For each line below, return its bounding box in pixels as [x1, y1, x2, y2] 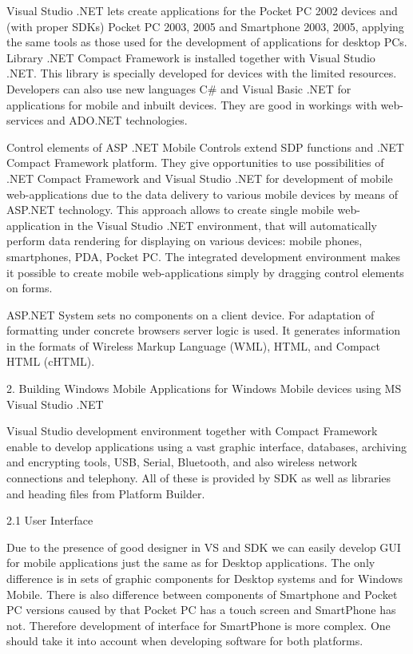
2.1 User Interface [6, 512, 93, 529]
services [6, 112, 44, 129]
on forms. [6, 279, 53, 296]
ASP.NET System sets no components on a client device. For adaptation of [6, 306, 375, 323]
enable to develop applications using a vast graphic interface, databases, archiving [6, 438, 407, 454]
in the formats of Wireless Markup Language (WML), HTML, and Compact [6, 337, 381, 354]
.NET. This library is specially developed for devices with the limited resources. [6, 65, 397, 81]
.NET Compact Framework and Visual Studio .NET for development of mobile [6, 169, 393, 186]
